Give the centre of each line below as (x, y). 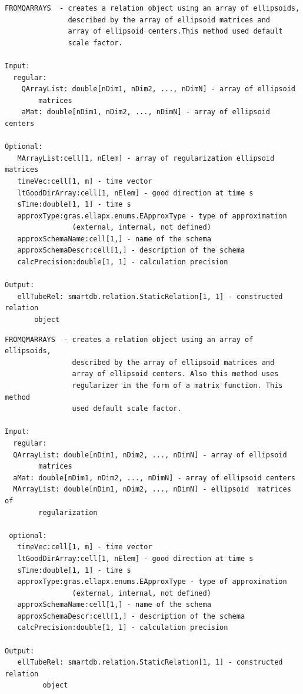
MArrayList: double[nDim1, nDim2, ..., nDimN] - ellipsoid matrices (152, 489)
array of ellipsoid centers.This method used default (175, 31)
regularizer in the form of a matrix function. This (177, 386)
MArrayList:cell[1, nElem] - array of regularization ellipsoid (146, 158)
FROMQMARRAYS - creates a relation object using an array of (129, 339)
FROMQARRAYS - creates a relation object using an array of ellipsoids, (152, 8)
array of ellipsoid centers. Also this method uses (175, 374)
